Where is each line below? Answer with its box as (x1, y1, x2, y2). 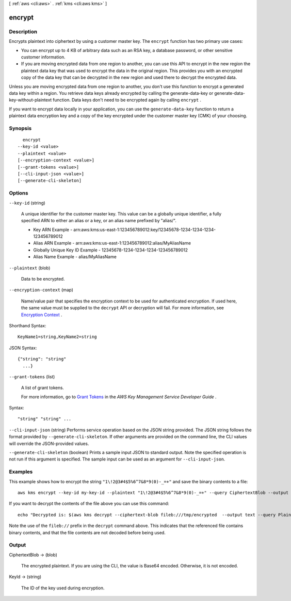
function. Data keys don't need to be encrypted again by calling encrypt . (52, 97, 201, 103)
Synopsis (9, 124, 32, 131)
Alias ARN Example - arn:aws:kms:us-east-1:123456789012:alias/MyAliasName (33, 240, 191, 246)
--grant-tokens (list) (9, 373, 55, 379)
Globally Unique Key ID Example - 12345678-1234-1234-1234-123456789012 (33, 247, 188, 253)
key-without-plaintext (9, 97, 52, 103)
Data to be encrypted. (21, 276, 65, 282)
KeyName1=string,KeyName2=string (17, 334, 97, 340)
